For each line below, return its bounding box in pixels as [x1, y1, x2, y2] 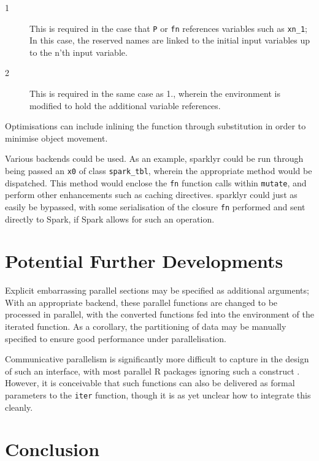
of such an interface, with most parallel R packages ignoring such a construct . [5, 364, 300, 377]
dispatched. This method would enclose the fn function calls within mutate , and [5, 176, 307, 189]
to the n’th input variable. [29, 45, 128, 58]
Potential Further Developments [5, 248, 283, 273]
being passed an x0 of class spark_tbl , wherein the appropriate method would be [5, 164, 312, 177]
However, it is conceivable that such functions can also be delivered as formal [5, 376, 295, 389]
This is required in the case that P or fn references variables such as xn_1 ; [29, 21, 307, 34]
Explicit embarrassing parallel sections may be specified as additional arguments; [5, 284, 309, 297]
